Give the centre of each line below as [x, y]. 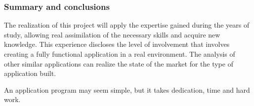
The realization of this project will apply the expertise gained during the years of [127, 25]
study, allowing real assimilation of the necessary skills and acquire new [112, 34]
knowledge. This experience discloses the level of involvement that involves [117, 44]
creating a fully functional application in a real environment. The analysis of [120, 54]
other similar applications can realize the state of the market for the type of [119, 63]
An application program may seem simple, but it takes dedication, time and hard [127, 89]
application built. [30, 73]
